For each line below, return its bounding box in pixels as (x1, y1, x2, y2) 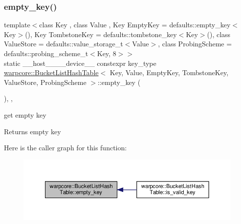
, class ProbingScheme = (158, 39, 232, 49)
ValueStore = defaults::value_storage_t (4, 39, 123, 49)
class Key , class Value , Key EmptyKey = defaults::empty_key (39, 20, 231, 30)
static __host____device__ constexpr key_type (4, 58, 156, 68)
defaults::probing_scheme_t (4, 48, 88, 58)
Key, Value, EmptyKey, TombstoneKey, (110, 67, 229, 78)
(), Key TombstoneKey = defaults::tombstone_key (25, 29, 177, 39)
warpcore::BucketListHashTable (4, 67, 99, 78)
